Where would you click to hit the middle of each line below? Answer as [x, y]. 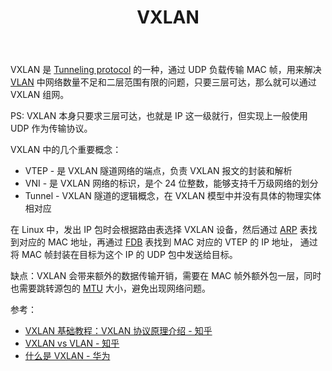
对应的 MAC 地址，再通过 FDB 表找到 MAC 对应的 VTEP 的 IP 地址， [158, 242]
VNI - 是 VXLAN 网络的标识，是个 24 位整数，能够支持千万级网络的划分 [171, 183]
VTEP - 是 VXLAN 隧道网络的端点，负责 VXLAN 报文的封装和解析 [158, 171]
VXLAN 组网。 [40, 95]
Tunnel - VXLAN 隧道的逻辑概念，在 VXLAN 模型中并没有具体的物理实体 [173, 196]
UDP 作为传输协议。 [51, 128]
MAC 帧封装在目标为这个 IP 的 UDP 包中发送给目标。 [129, 255]
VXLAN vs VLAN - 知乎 [72, 343]
